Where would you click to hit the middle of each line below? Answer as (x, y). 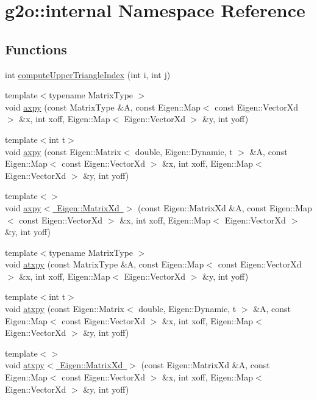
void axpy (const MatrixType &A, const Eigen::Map (103, 107)
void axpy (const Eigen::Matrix (63, 151)
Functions (36, 49)
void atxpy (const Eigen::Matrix (65, 309)
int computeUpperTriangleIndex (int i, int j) (88, 74)
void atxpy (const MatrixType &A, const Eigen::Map (105, 264)
